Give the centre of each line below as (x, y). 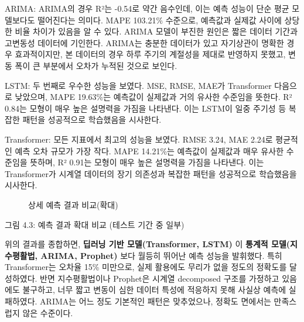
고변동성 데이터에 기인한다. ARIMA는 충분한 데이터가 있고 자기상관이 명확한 (144, 42)
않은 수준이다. (48, 312)
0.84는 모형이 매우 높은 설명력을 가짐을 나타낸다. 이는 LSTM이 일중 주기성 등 (146, 108)
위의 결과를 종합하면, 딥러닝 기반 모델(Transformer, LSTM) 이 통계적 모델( (148, 244)
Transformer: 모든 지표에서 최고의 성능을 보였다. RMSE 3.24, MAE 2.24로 (139, 139)
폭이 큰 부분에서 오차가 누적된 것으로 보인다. (96, 65)
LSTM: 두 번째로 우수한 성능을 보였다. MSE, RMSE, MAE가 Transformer (138, 85)
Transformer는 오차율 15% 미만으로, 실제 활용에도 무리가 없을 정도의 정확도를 (146, 267)
